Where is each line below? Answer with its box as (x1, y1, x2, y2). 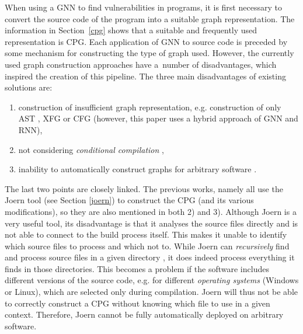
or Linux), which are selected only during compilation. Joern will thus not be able (5, 286, 298, 298)
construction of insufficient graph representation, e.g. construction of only (18, 100, 281, 113)
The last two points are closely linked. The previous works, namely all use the (5, 182, 283, 194)
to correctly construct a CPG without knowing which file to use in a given (5, 297, 270, 309)
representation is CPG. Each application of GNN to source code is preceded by (5, 35, 288, 47)
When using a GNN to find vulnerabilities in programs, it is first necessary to (5, 1, 282, 13)
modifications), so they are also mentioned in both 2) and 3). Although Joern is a (5, 205, 297, 217)
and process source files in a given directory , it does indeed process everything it (5, 251, 295, 263)
